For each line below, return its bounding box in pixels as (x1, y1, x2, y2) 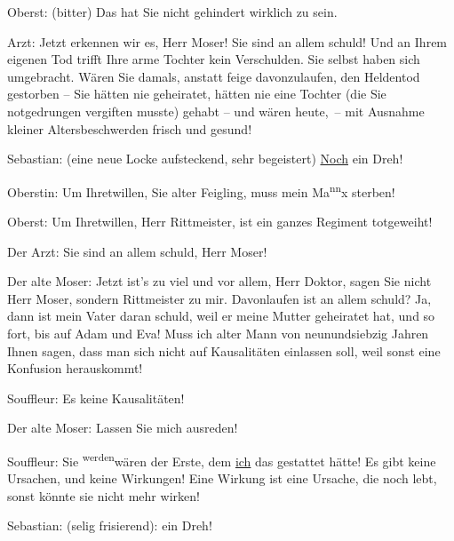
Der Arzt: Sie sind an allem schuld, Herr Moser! (7, 242, 267, 260)
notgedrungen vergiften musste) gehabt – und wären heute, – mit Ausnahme (7, 101, 425, 120)
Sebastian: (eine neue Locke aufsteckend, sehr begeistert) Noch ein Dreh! (7, 149, 403, 168)
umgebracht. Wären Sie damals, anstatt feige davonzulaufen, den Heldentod (7, 67, 420, 85)
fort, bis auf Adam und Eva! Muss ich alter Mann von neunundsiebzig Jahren (7, 323, 429, 342)
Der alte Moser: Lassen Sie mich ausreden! (7, 418, 238, 437)
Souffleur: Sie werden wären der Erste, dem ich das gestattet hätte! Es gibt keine (7, 449, 436, 470)
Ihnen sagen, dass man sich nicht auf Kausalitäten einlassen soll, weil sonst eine (7, 341, 441, 360)
